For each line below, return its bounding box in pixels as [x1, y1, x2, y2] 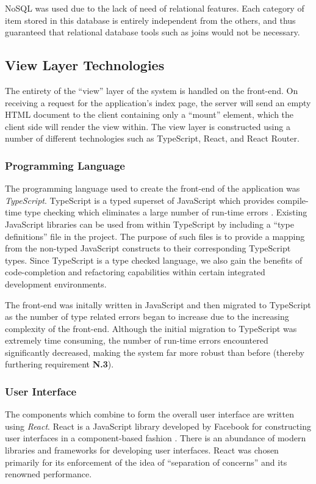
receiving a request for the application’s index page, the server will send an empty [5, 96, 311, 109]
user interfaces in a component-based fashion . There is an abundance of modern [5, 432, 306, 444]
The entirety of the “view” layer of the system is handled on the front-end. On [5, 84, 298, 96]
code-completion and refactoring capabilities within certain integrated [5, 265, 265, 278]
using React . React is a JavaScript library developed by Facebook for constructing [5, 419, 311, 432]
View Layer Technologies [5, 56, 165, 74]
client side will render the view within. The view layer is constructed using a [5, 120, 290, 132]
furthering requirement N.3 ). [5, 358, 114, 370]
